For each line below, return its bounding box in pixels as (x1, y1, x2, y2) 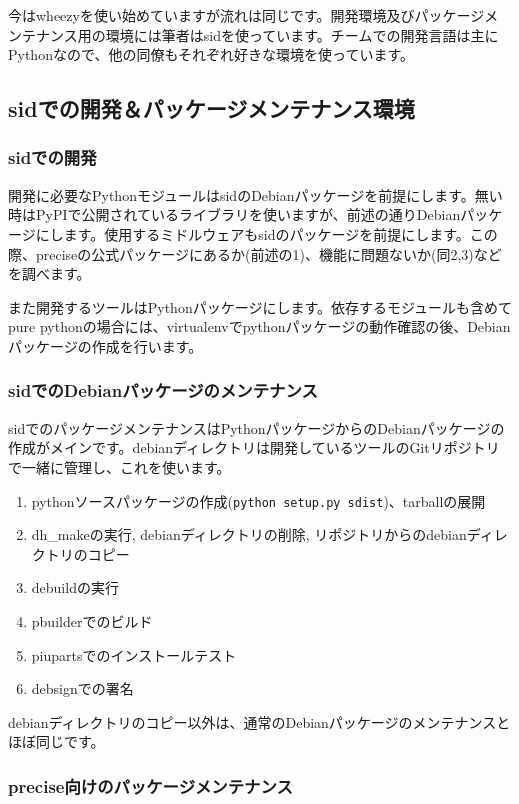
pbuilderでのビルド (31, 610, 153, 631)
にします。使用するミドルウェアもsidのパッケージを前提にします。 (35, 223, 470, 244)
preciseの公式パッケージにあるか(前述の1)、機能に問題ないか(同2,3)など (35, 243, 502, 264)
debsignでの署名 (31, 678, 134, 699)
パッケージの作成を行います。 (8, 335, 203, 356)
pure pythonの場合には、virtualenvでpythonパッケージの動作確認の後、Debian (8, 316, 511, 337)
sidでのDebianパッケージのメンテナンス (8, 378, 318, 403)
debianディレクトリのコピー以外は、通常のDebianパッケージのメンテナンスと (8, 711, 511, 732)
